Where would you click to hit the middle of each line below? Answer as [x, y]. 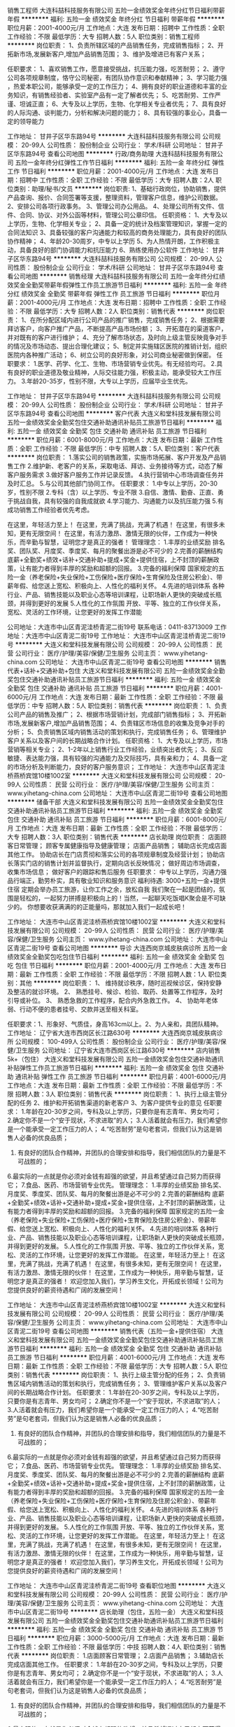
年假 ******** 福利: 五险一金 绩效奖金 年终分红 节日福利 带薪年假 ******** [116, 19]
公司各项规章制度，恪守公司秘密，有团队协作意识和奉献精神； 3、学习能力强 [117, 78]
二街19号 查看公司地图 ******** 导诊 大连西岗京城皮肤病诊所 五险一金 [126, 948]
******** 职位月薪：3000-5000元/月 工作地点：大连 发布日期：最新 [126, 1638]
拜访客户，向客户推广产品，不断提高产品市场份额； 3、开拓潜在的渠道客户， [117, 329]
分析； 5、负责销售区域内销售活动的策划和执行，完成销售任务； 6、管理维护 [117, 732]
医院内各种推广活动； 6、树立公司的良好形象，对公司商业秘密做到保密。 [111, 355]
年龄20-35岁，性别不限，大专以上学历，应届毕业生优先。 [109, 381]
